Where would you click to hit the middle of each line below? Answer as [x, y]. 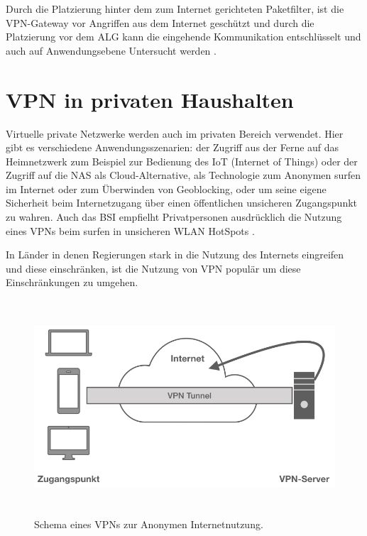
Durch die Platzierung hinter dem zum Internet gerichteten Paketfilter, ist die [175, 9]
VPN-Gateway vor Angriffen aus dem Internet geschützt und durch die [160, 22]
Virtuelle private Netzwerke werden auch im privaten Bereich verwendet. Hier [175, 133]
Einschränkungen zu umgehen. [72, 282]
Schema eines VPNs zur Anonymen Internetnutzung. [149, 524]
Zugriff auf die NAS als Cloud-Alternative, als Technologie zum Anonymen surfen [183, 175]
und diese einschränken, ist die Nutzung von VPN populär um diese [153, 268]
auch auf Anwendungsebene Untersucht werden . [111, 50]
